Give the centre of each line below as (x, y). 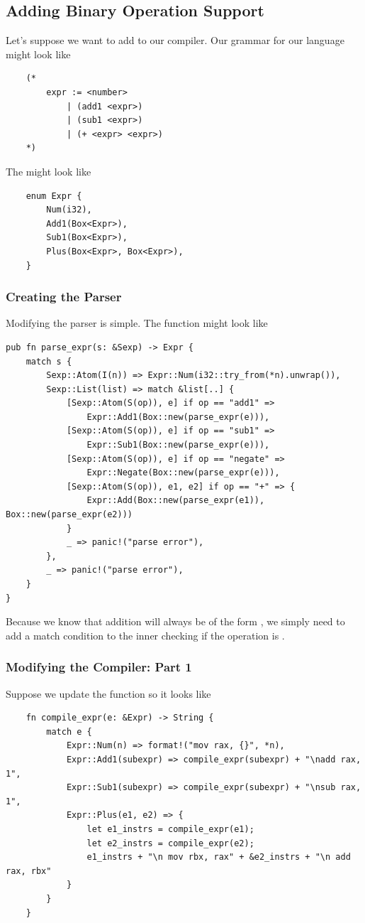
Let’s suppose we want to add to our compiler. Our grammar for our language (175, 40)
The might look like (49, 171)
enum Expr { (54, 196)
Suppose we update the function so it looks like (108, 693)
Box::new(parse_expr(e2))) (69, 515)
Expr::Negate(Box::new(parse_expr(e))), (183, 473)
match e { (69, 732)
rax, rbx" (29, 871)
